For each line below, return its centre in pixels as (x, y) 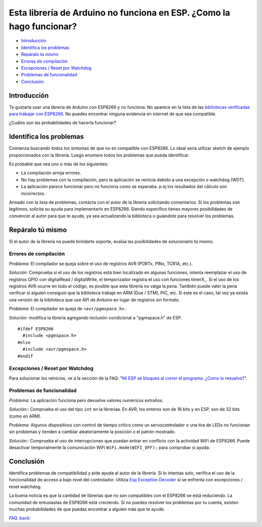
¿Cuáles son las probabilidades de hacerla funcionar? (63, 123)
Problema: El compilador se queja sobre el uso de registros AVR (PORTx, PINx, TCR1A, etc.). (101, 263)
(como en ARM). (25, 416)
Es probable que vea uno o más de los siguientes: (59, 164)
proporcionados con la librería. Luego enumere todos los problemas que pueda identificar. (99, 155)
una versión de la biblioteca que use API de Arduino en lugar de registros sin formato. (95, 299)
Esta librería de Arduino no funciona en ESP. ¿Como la (120, 13)
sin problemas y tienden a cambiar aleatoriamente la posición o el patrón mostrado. (92, 432)
